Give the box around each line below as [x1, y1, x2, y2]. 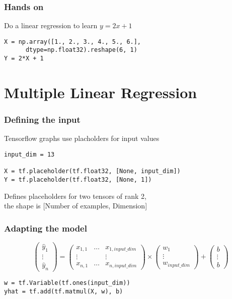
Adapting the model [4, 221, 87, 234]
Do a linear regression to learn [4, 20, 98, 31]
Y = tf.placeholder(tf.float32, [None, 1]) [4, 176, 152, 183]
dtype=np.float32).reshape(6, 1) [25, 46, 137, 54]
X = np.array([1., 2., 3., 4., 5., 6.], [4, 38, 141, 45]
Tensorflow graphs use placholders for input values [4, 133, 160, 143]
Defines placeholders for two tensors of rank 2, [4, 190, 146, 201]
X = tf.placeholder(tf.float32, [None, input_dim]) [4, 168, 181, 175]
